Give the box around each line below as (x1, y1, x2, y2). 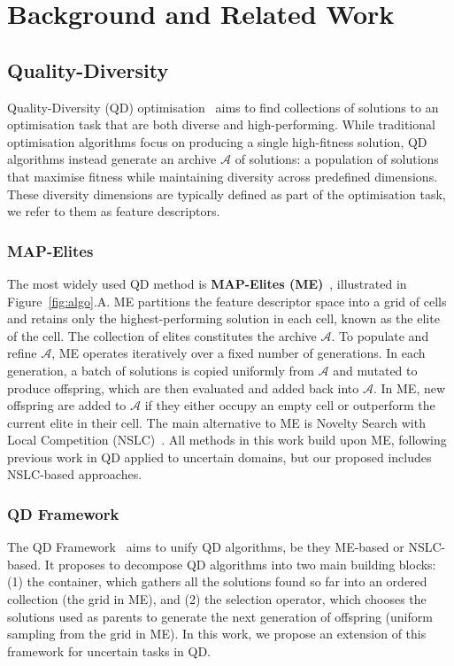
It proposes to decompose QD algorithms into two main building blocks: (44, 554, 436, 573)
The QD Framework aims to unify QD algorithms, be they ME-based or (7, 538, 404, 556)
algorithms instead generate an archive (7, 150, 217, 168)
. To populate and (331, 326, 429, 345)
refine (7, 344, 37, 362)
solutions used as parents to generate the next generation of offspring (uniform (7, 607, 433, 625)
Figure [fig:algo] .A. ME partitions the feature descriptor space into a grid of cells (7, 291, 447, 310)
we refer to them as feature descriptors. (7, 202, 220, 221)
